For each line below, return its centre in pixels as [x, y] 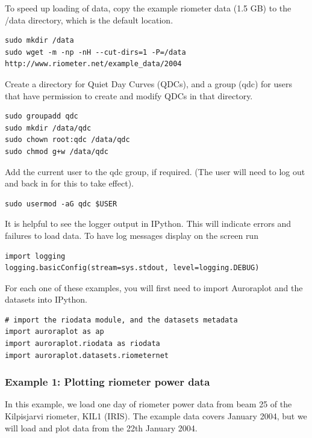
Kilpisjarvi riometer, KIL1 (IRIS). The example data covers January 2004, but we [156, 416]
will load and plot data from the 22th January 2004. [101, 427]
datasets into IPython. [46, 299]
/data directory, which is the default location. [89, 20]
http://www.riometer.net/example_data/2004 [93, 64]
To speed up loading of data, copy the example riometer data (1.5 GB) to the [148, 8]
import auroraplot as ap [55, 332]
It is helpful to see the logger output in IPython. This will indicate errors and [148, 224]
